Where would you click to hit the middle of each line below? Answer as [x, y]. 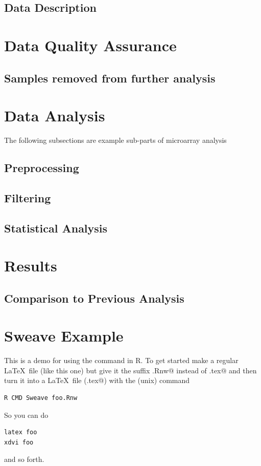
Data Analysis [55, 115]
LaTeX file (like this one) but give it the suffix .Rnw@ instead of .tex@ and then [130, 370]
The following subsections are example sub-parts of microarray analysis [115, 140]
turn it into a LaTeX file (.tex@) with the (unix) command [97, 380]
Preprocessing [42, 168]
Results [31, 266]
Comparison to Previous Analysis [94, 298]
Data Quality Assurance [90, 45]
